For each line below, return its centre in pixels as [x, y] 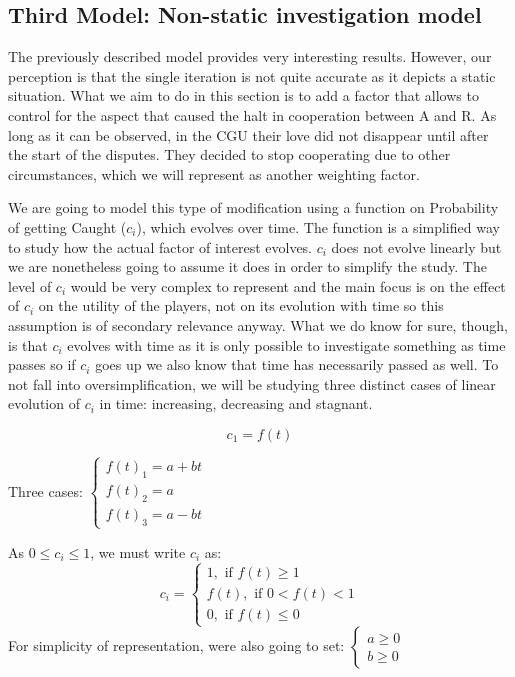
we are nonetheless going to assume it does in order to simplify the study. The [247, 266]
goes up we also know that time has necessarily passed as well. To [297, 364]
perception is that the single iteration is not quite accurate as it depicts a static [252, 75]
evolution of [44, 403]
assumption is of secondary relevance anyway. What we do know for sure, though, [258, 324]
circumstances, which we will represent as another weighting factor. [214, 173]
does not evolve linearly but [416, 246]
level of [30, 285]
